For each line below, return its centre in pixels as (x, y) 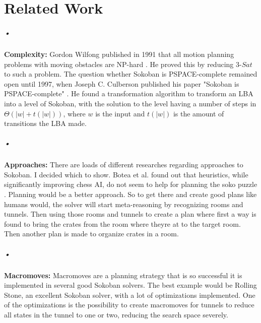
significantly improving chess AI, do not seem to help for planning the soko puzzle (131, 184)
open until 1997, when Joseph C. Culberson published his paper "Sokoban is (122, 83)
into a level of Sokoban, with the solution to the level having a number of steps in (130, 103)
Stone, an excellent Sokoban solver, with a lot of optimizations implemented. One (130, 295)
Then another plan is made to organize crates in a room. (91, 234)
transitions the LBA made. (45, 123)
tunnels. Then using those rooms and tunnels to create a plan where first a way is (130, 214)
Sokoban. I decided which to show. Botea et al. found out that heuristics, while (126, 174)
